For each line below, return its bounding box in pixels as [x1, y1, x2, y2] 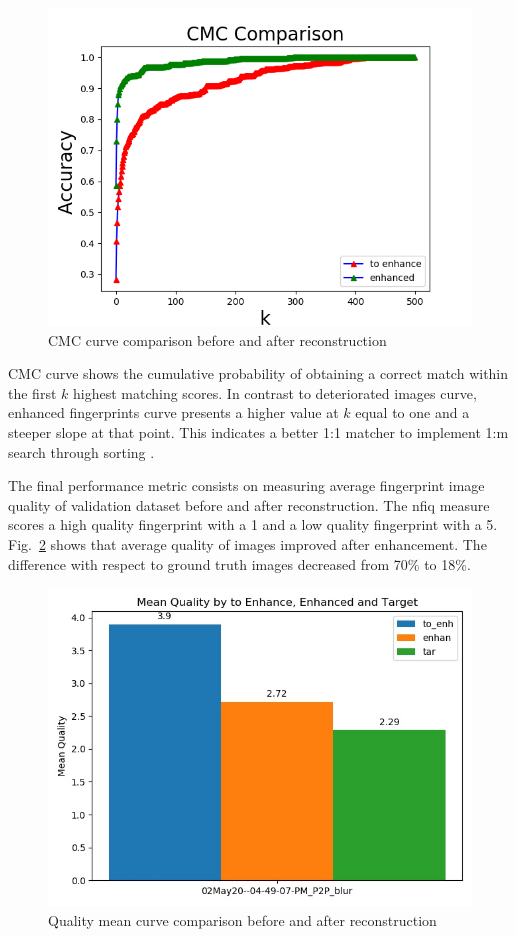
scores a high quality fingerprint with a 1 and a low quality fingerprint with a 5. [8, 514, 498, 535]
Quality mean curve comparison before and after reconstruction [48, 909, 437, 930]
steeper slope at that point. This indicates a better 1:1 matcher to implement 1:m [8, 421, 509, 442]
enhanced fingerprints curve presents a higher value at [8, 402, 339, 423]
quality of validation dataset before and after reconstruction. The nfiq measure [8, 494, 490, 515]
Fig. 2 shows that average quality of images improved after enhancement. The [8, 533, 487, 554]
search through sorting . [8, 441, 155, 462]
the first [8, 382, 57, 403]
